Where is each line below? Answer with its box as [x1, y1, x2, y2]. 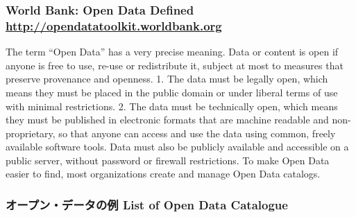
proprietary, [6, 125, 56, 140]
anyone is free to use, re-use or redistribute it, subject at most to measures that [6, 58, 344, 72]
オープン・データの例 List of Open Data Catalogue [6, 196, 288, 213]
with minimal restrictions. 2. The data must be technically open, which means [6, 98, 338, 113]
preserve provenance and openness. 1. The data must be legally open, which [6, 71, 328, 86]
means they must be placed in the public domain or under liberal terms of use [6, 85, 338, 99]
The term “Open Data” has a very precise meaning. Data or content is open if [6, 44, 339, 59]
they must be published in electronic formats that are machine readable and [6, 112, 329, 127]
